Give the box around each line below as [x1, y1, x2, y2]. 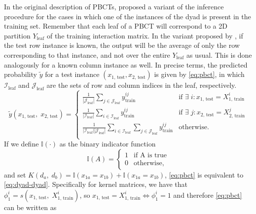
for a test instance [45, 69, 100, 79]
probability [4, 69, 37, 79]
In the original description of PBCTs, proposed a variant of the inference [4, 1, 224, 11]
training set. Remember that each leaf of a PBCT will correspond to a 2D [4, 21, 227, 31]
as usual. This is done [186, 49, 252, 60]
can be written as [4, 202, 57, 212]
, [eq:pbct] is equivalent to [165, 169, 244, 179]
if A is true [134, 151, 167, 159]
